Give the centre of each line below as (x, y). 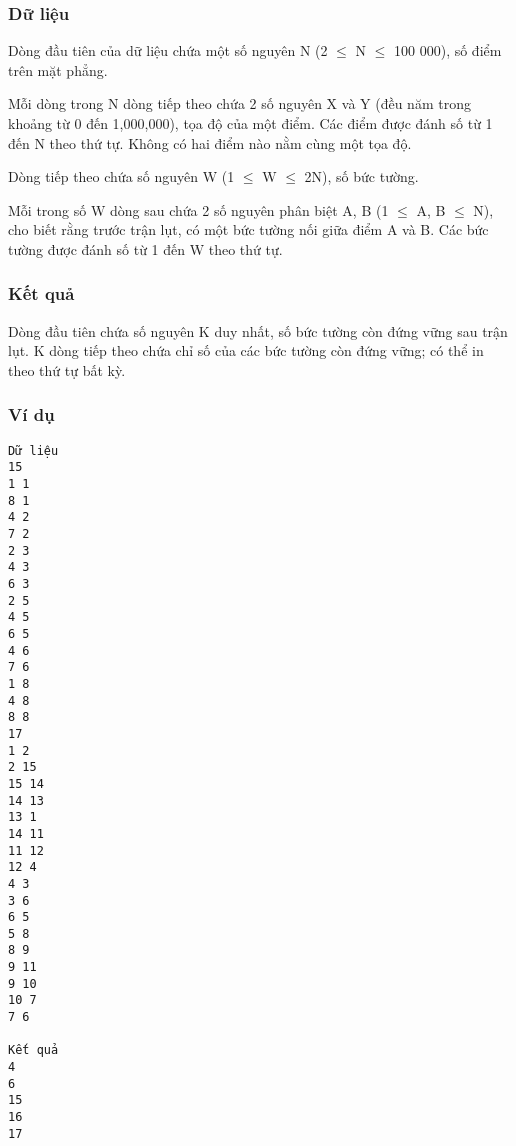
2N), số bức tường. (361, 176)
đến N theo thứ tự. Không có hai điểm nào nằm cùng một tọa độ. (210, 142)
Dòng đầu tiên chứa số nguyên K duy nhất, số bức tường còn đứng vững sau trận (258, 330)
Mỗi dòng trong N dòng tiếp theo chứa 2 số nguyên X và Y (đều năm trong (239, 103)
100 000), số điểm (448, 50)
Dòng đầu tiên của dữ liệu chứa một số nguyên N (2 (168, 50)
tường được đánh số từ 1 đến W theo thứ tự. (145, 248)
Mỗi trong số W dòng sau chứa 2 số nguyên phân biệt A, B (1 (198, 209)
